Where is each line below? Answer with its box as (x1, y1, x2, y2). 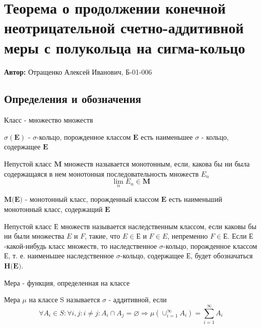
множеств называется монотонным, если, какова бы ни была (64, 158, 250, 169)
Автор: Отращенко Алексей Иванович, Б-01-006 (4, 66, 152, 77)
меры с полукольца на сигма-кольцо (4, 37, 245, 58)
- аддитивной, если (108, 294, 167, 305)
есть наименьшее (141, 131, 193, 142)
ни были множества (4, 231, 64, 241)
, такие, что (85, 231, 120, 241)
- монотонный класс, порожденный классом (25, 194, 159, 204)
